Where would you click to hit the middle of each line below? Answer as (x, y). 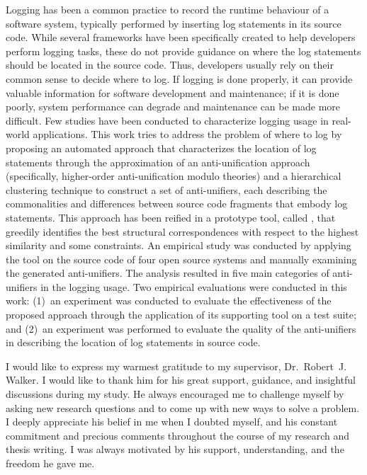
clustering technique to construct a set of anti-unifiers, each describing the (166, 189)
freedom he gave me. (50, 463)
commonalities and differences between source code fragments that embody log (177, 204)
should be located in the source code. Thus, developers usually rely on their (170, 65)
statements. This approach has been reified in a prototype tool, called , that (171, 217)
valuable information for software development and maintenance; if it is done (173, 92)
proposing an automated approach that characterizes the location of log (161, 148)
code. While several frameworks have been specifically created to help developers (181, 37)
